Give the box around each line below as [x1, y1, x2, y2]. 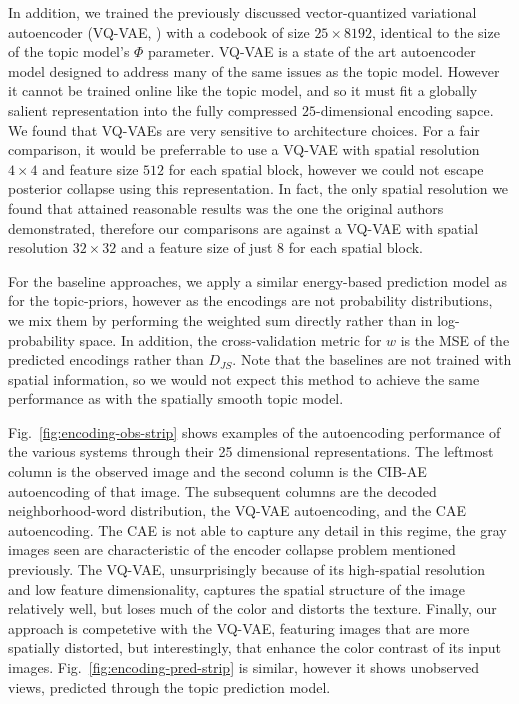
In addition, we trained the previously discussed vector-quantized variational [8, 2, 477, 22]
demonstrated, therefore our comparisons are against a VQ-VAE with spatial [8, 217, 479, 238]
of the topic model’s [8, 41, 130, 62]
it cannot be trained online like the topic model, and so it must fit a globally [8, 80, 478, 101]
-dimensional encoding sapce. [316, 99, 494, 120]
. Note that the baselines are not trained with [232, 349, 512, 370]
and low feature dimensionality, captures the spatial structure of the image [8, 578, 466, 599]
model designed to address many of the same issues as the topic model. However [8, 60, 500, 81]
